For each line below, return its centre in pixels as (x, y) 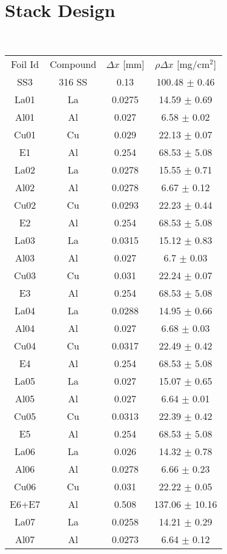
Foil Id (25, 64)
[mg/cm (193, 64)
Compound (73, 64)
